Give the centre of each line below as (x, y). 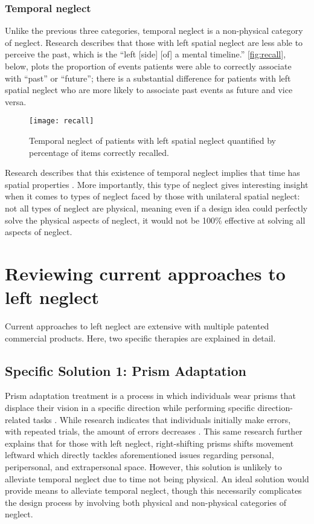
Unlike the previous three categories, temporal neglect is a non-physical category (154, 31)
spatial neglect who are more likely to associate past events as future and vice (149, 90)
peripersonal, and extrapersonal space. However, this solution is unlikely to (143, 467)
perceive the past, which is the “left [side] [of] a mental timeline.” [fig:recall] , (146, 54)
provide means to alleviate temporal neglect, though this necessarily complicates (153, 490)
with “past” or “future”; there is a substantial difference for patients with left (148, 78)
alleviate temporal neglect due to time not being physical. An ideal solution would (157, 478)
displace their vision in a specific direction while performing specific (130, 408)
